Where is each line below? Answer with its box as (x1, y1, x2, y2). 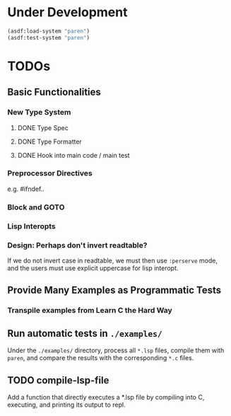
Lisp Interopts (7, 221, 57, 231)
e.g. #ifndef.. (7, 185, 45, 193)
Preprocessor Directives (7, 168, 93, 178)
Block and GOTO (7, 202, 65, 212)
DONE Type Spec (17, 123, 69, 132)
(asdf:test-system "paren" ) (7, 34, 90, 41)
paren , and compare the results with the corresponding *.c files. (7, 354, 194, 362)
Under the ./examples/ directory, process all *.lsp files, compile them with (7, 346, 225, 354)
